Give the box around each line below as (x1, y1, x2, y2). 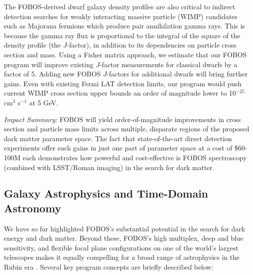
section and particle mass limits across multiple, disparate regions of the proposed (4, 124, 250, 134)
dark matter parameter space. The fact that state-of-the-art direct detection (4, 133, 232, 143)
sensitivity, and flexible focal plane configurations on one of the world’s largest (4, 242, 239, 252)
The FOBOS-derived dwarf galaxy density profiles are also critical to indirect (4, 1, 235, 11)
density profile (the (4, 40, 61, 50)
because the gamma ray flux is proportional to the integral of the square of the (4, 30, 241, 40)
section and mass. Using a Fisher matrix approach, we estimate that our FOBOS (4, 49, 247, 59)
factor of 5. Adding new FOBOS (4, 69, 101, 79)
